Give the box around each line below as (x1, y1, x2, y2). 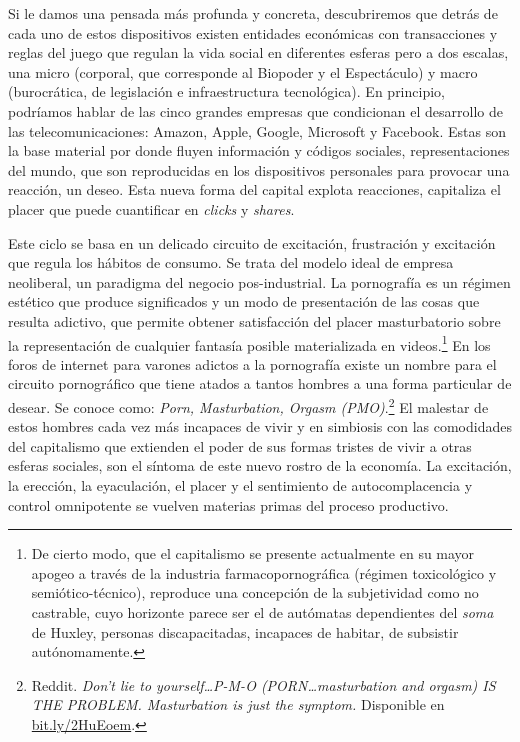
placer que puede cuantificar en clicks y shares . (8, 198, 295, 219)
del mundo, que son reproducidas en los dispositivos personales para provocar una (8, 159, 510, 180)
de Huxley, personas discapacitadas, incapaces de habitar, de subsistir (31, 621, 459, 642)
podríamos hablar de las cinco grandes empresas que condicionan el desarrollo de (8, 100, 503, 121)
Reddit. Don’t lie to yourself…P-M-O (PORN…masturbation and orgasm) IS (31, 674, 496, 695)
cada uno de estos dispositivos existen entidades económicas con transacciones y (8, 22, 498, 43)
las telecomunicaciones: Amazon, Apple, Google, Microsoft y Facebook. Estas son (8, 120, 506, 141)
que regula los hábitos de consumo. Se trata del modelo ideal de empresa (8, 252, 454, 273)
